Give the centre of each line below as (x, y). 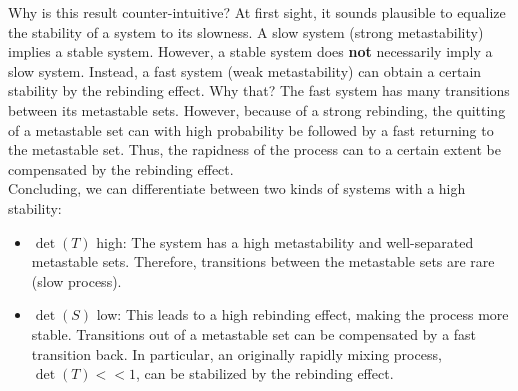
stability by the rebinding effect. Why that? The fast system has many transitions (259, 90)
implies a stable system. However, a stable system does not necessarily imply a (250, 51)
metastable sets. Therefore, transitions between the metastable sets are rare (263, 261)
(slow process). (76, 280)
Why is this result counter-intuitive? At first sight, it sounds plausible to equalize (257, 12)
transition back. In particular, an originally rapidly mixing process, (236, 353)
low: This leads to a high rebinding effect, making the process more (302, 314)
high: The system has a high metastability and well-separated (285, 241)
